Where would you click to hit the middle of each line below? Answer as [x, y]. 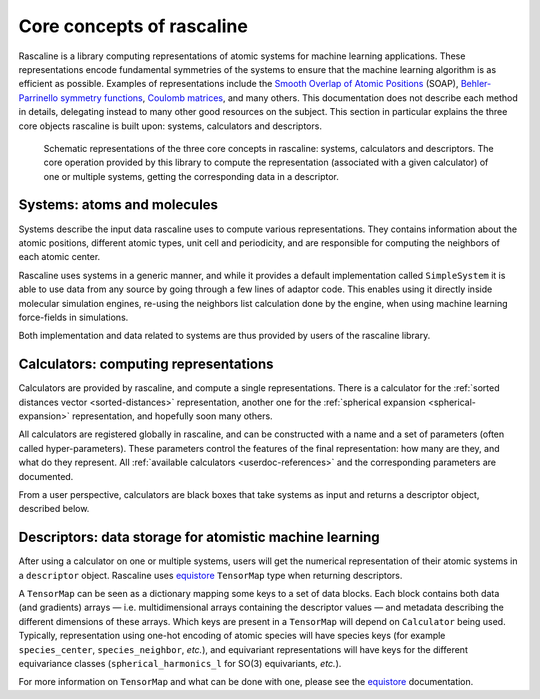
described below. [54, 509]
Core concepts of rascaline [133, 26]
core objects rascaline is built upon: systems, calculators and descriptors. [170, 126]
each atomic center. [59, 257]
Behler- [476, 84]
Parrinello [38, 97]
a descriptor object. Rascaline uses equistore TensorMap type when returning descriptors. [210, 575]
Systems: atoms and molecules [118, 205]
